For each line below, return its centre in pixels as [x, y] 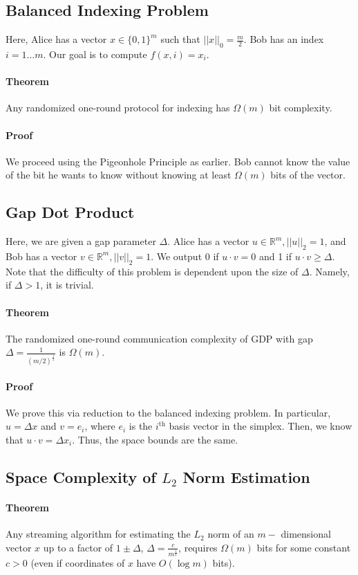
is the [141, 426]
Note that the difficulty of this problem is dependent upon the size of [152, 271]
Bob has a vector [41, 256]
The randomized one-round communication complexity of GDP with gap [159, 338]
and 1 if [275, 256]
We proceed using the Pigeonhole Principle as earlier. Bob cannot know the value [178, 161]
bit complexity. [301, 108]
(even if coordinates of [78, 563]
